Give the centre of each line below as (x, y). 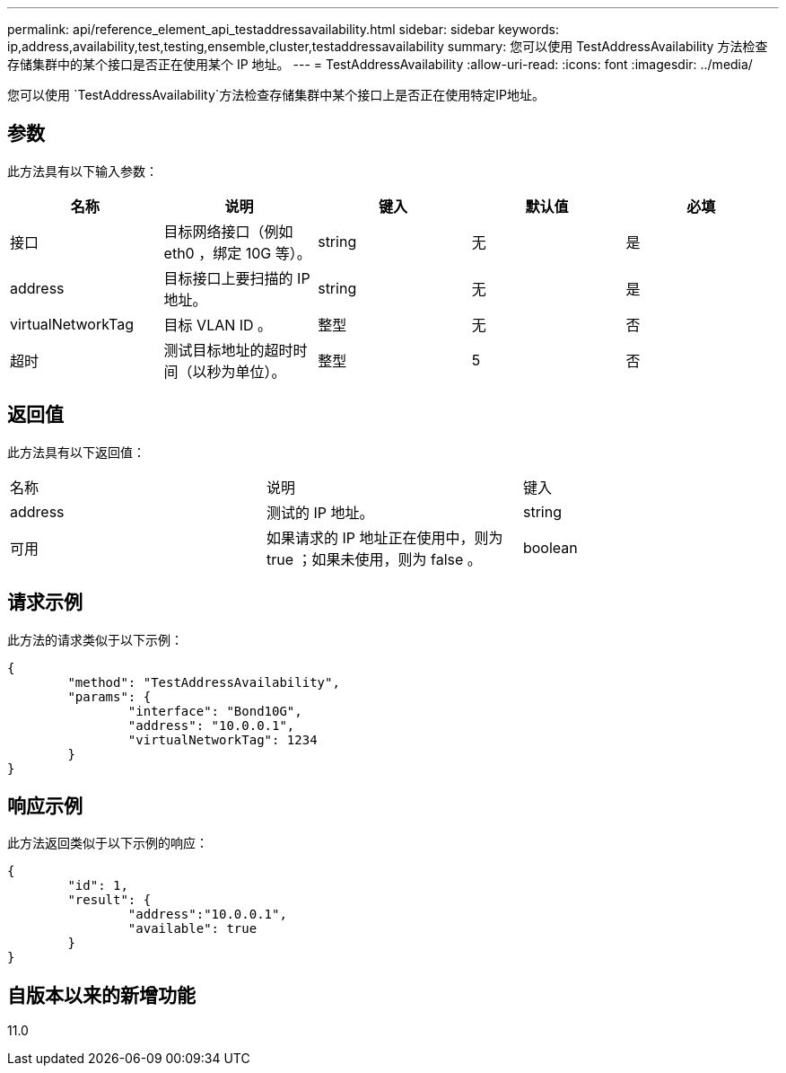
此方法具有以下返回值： (76, 452)
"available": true (192, 929)
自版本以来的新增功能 (101, 995)
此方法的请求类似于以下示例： (95, 639)
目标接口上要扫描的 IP (237, 278)
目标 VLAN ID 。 (218, 325)
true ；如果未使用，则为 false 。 (374, 559)
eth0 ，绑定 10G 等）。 (237, 253)
